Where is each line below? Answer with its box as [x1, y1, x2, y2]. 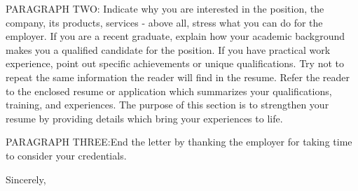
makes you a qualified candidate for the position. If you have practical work [6, 42, 331, 57]
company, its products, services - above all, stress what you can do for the [6, 15, 323, 29]
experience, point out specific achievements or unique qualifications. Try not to [6, 56, 344, 71]
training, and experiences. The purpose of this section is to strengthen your [6, 97, 329, 112]
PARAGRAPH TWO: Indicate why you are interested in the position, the [6, 1, 324, 15]
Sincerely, [6, 171, 46, 186]
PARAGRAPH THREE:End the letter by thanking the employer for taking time [6, 134, 352, 149]
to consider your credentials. [6, 148, 127, 162]
